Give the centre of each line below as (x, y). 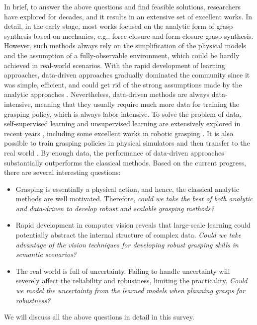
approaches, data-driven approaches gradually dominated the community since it (127, 75)
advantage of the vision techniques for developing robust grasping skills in (127, 244)
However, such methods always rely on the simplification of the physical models (125, 45)
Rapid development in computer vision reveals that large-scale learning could (133, 225)
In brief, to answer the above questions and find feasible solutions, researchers (123, 6)
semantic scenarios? (46, 254)
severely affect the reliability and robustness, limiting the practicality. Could (131, 281)
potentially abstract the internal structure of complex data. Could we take (128, 235)
